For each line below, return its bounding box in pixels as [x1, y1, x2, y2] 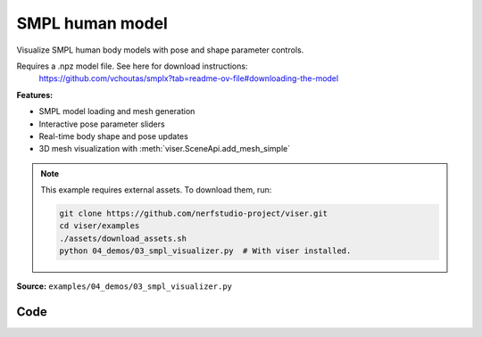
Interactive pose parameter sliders [38, 119, 165, 129]
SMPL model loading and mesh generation [38, 106, 195, 117]
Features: [16, 89, 54, 100]
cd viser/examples [59, 221, 140, 231]
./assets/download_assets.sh [59, 233, 187, 243]
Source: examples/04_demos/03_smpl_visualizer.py [16, 281, 232, 292]
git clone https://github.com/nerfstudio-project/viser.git [59, 209, 328, 218]
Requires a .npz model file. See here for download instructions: [16, 61, 248, 71]
